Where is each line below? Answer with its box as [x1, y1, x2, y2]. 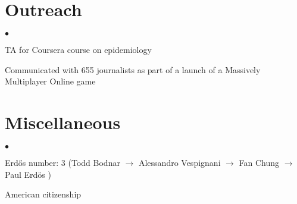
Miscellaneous [5, 110, 121, 134]
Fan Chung [239, 156, 280, 169]
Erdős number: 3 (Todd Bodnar [5, 156, 120, 169]
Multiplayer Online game [5, 75, 96, 87]
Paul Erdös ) [5, 168, 51, 180]
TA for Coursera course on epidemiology [5, 43, 152, 56]
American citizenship [5, 188, 82, 200]
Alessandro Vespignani [138, 156, 221, 169]
